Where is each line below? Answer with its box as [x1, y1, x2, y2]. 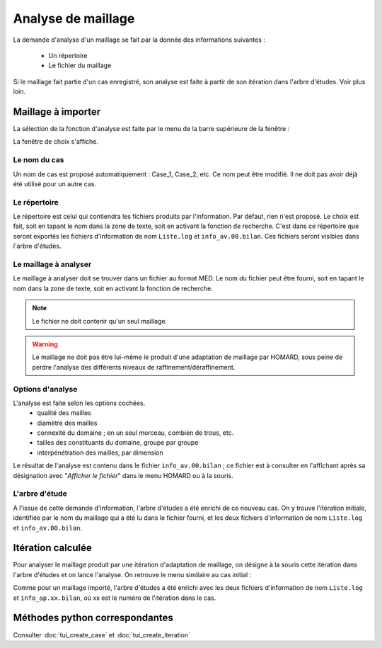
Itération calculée [13, 542, 92, 554]
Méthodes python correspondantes [13, 612, 173, 624]
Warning [32, 340, 58, 348]
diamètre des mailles [37, 419, 98, 427]
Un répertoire [48, 51, 88, 59]
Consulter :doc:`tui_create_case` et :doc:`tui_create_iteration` [13, 630, 191, 639]
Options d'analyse [13, 384, 78, 394]
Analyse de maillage [13, 11, 135, 26]
